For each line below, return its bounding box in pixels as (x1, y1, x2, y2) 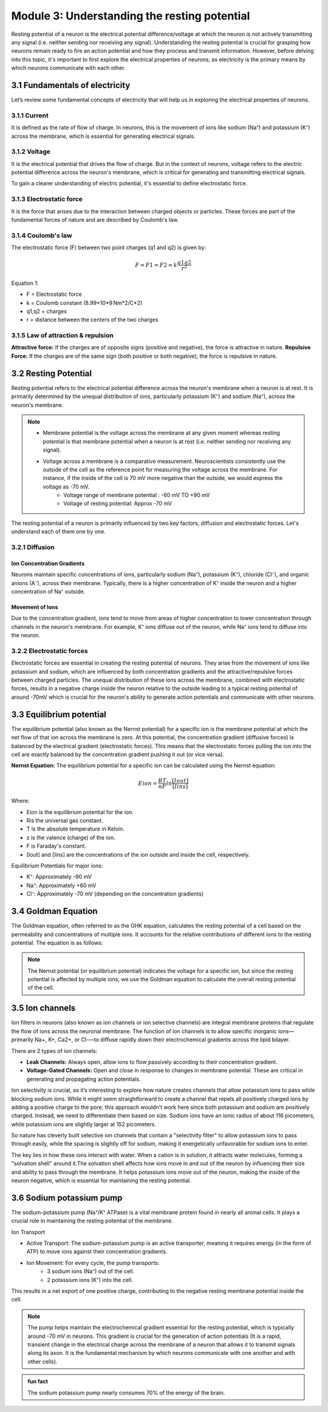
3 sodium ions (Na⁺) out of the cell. (47, 1267, 135, 1275)
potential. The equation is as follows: (11, 939, 103, 946)
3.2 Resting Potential (11, 368, 92, 379)
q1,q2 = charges (26, 307, 67, 315)
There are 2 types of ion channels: (11, 1047, 98, 1054)
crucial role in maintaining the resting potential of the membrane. (11, 1217, 173, 1224)
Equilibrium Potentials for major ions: (11, 862, 103, 869)
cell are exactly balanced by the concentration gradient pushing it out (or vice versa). (11, 750, 225, 758)
